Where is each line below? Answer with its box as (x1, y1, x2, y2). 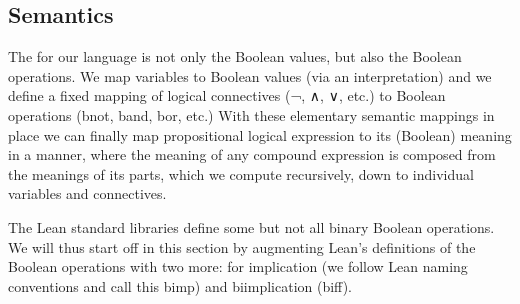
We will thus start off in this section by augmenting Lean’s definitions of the (8, 236, 476, 257)
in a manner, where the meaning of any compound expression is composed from (8, 144, 496, 165)
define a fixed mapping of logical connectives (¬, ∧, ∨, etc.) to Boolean (8, 85, 446, 106)
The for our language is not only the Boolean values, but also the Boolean (8, 46, 462, 67)
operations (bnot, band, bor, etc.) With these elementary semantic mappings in (8, 104, 495, 125)
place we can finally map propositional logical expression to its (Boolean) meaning (8, 124, 512, 145)
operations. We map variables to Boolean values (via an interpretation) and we (8, 65, 492, 86)
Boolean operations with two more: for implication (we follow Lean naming (8, 256, 468, 277)
